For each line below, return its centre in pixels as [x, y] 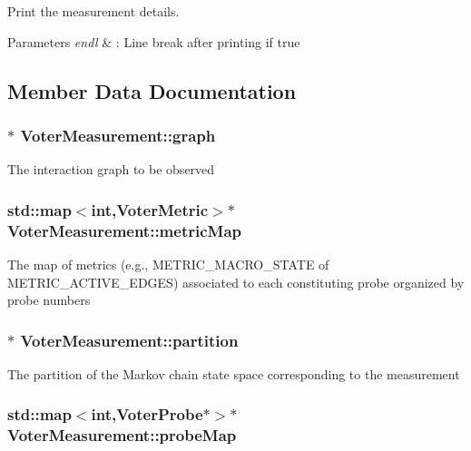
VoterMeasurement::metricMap [125, 230]
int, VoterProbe [147, 414]
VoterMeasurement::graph [118, 135]
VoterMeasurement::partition [129, 340]
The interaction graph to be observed [111, 169]
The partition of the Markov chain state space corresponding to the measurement [234, 373]
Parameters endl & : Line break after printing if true [154, 41]
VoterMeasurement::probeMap [122, 435]
